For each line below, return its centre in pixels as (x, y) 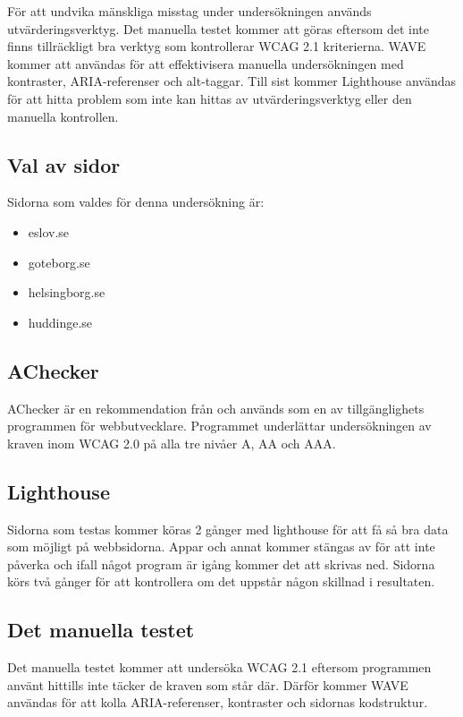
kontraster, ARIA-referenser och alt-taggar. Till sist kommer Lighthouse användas (231, 81)
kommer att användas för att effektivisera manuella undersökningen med (206, 63)
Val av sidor (64, 164)
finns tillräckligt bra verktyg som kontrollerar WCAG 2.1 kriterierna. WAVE (217, 46)
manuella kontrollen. (63, 116)
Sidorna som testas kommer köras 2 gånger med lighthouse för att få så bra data (228, 529)
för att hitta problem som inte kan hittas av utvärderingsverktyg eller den (210, 98)
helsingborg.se (67, 292)
